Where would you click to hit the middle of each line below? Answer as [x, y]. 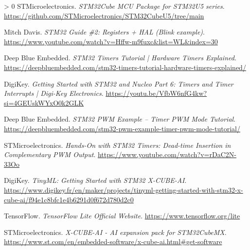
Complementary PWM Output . [50, 154]
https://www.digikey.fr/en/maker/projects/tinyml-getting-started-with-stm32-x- [124, 189]
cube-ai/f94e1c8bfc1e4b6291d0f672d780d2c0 [69, 199]
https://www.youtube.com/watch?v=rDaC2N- [167, 154]
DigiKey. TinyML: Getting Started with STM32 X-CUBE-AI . [95, 180]
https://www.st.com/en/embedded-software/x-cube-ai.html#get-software [113, 241]
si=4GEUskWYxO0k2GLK [44, 102]
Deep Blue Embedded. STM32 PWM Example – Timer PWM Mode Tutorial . [120, 119]
